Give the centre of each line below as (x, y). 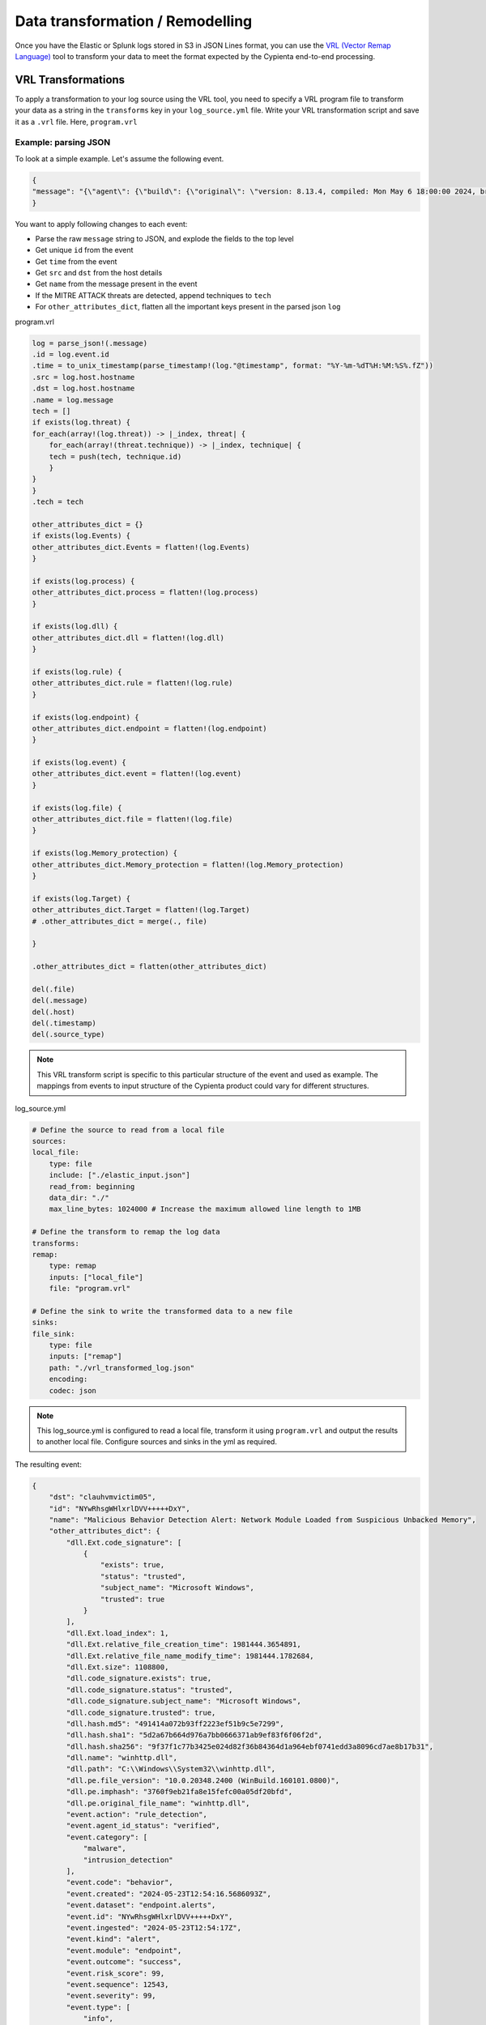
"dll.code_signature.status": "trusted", (149, 1690)
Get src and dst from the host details (99, 273)
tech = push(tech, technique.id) (115, 456)
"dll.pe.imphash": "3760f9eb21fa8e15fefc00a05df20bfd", (179, 1792)
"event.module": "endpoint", (124, 1950)
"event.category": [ (107, 1837)
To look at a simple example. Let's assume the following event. (119, 159)
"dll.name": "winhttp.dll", (122, 1758)
